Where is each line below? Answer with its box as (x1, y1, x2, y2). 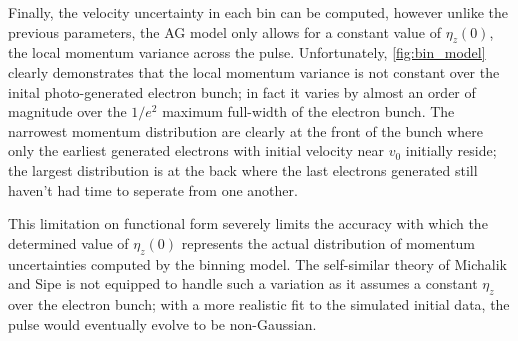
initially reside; (405, 140, 497, 161)
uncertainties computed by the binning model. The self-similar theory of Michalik (8, 253, 507, 274)
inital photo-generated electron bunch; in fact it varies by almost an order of (8, 81, 476, 102)
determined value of (8, 232, 129, 253)
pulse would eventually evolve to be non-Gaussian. (8, 313, 317, 334)
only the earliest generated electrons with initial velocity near (8, 140, 384, 161)
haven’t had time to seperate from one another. (8, 179, 298, 200)
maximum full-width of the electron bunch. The (162, 101, 455, 122)
